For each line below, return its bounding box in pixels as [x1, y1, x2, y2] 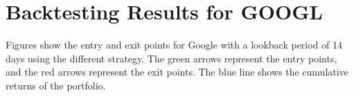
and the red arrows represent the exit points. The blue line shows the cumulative [6, 64, 348, 79]
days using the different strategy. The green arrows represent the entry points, [6, 51, 337, 65]
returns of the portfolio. [6, 78, 106, 92]
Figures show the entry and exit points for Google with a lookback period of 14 [6, 37, 343, 52]
